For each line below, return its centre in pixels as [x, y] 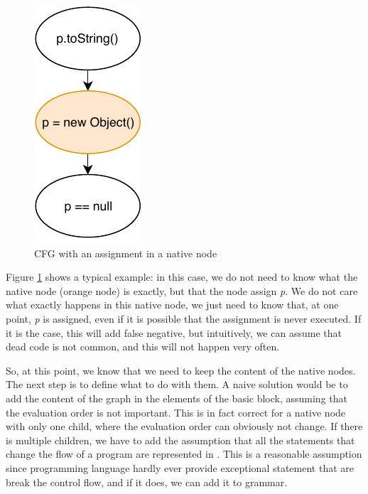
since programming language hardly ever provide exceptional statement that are [180, 467]
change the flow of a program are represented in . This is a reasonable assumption [184, 454]
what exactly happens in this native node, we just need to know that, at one [172, 305]
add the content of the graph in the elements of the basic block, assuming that [177, 398]
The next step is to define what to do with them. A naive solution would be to [177, 384]
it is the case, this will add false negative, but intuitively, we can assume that [174, 332]
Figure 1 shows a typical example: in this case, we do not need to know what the [182, 277]
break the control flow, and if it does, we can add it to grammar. [147, 482]
